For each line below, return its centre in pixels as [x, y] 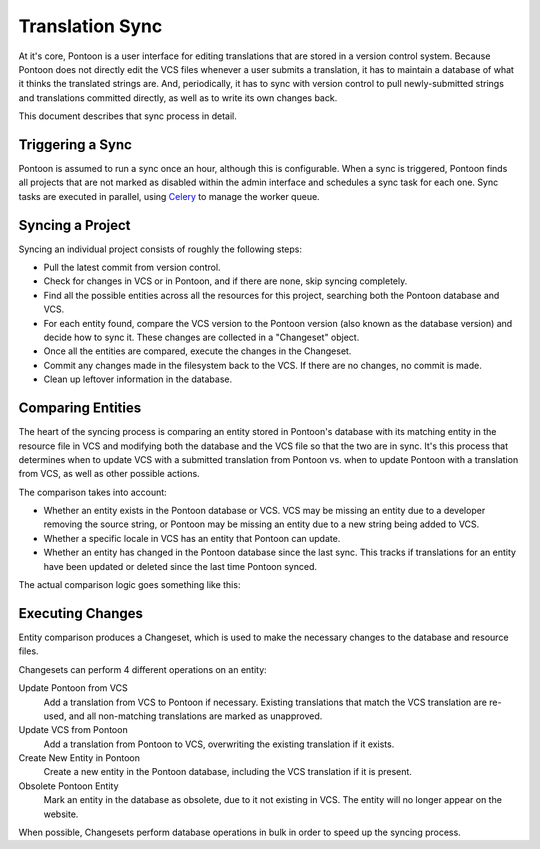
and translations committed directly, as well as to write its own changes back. [178, 97]
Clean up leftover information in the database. [138, 379]
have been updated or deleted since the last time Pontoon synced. [180, 566]
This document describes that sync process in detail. [127, 116]
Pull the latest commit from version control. [132, 267]
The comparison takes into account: [92, 492]
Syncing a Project [74, 225]
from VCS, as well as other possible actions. [109, 474]
